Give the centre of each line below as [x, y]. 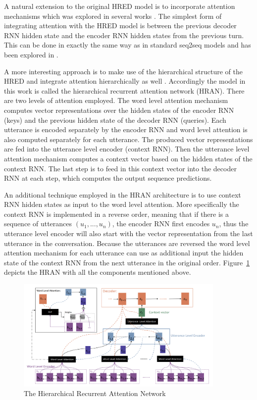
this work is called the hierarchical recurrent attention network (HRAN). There [124, 90]
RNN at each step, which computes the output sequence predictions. [108, 178]
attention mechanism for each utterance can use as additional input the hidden [124, 253]
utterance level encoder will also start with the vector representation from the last [128, 233]
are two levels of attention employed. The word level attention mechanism [116, 100]
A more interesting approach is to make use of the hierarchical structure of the [123, 71]
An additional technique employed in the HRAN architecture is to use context [123, 194]
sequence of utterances [38, 224]
